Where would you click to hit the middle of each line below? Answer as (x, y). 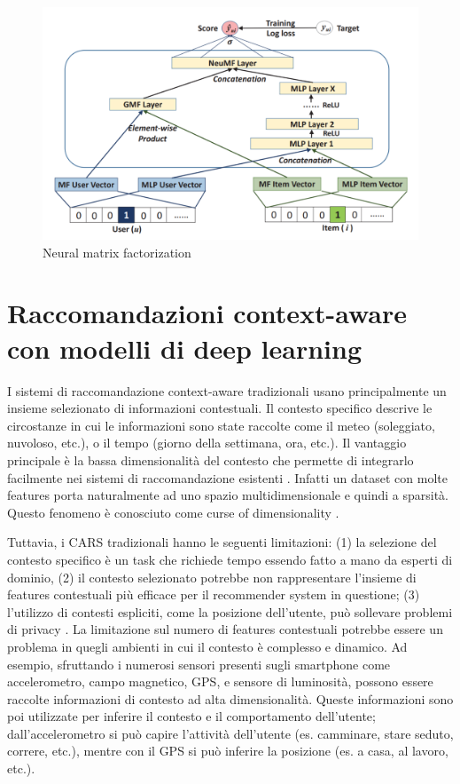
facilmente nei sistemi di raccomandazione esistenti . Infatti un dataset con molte (227, 477)
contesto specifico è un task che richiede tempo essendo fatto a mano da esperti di (230, 559)
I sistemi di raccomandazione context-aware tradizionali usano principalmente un (227, 390)
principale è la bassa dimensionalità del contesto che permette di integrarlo (211, 459)
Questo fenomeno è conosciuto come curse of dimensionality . (173, 512)
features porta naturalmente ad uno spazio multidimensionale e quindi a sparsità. (228, 495)
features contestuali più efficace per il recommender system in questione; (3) (214, 594)
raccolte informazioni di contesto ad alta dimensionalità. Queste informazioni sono (230, 698)
